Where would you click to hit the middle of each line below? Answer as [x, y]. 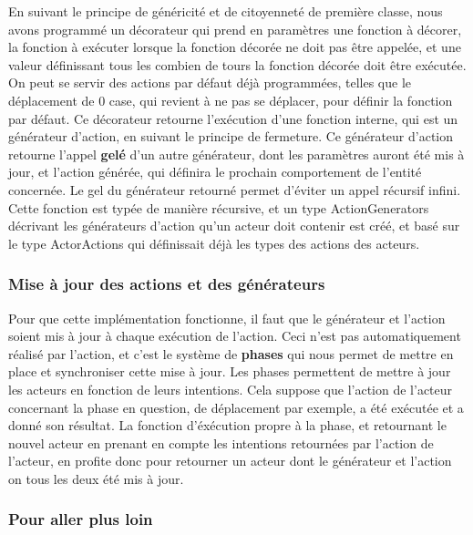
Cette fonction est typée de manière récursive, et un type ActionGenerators [219, 207]
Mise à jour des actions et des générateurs [167, 284]
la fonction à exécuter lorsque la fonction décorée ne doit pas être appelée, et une [235, 47]
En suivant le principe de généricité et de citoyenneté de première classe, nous [226, 11]
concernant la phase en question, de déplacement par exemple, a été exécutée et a [236, 407]
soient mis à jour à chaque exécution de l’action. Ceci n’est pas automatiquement [235, 336]
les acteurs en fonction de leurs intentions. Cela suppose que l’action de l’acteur [231, 389]
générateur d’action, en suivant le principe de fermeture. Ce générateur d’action [231, 136]
